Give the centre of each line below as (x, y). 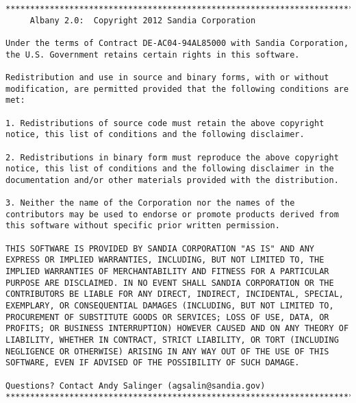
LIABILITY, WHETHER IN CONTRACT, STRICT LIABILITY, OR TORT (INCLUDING (172, 340)
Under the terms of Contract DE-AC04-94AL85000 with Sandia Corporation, (177, 43)
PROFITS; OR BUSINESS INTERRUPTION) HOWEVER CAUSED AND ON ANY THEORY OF (177, 329)
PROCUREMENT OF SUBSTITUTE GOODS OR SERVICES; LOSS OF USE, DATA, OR (167, 317)
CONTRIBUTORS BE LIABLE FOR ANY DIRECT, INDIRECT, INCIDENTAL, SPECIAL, (175, 294)
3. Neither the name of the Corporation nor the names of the (150, 203)
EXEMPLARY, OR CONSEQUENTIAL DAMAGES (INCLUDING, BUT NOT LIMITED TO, (170, 306)
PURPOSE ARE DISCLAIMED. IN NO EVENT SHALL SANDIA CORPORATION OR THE (170, 283)
